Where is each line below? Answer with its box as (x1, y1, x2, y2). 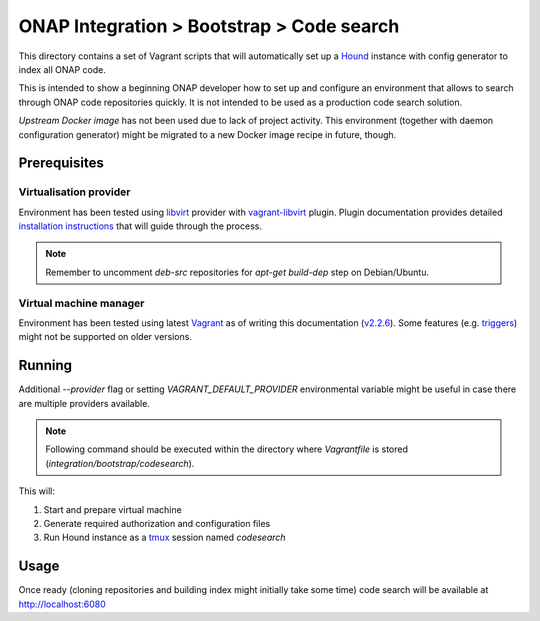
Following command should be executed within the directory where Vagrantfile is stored (45, 443, 409, 455)
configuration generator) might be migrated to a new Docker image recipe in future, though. (18, 128, 397, 140)
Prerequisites (18, 155, 104, 172)
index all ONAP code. (18, 63, 107, 75)
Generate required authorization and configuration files (43, 518, 271, 529)
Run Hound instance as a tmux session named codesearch (43, 531, 286, 544)
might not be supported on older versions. (18, 331, 192, 343)
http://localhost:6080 (18, 598, 106, 610)
